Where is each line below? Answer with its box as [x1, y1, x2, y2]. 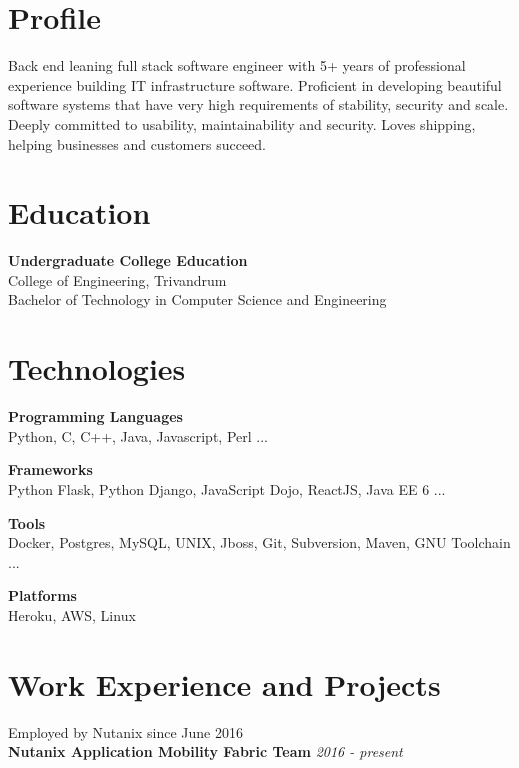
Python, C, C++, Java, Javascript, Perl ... [8, 425, 268, 446]
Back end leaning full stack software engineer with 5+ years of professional [8, 55, 466, 76]
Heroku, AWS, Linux [8, 604, 136, 625]
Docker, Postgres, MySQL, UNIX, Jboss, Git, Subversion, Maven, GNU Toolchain [8, 532, 511, 553]
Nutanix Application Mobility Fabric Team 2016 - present [8, 741, 403, 762]
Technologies [8, 348, 186, 389]
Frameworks [8, 459, 93, 480]
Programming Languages [8, 406, 183, 427]
